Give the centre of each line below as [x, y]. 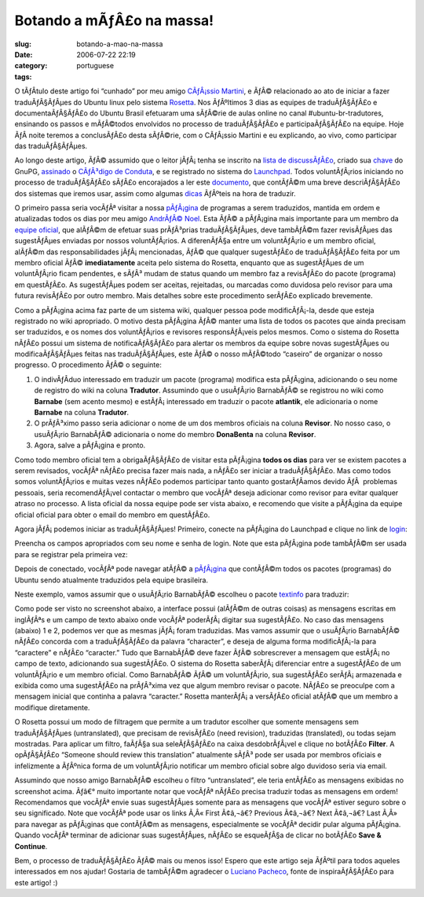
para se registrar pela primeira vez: [71, 554]
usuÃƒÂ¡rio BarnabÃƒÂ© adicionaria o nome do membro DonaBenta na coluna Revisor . [175, 434]
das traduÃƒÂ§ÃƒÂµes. [51, 146]
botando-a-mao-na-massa [120, 44]
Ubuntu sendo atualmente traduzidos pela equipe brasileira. [111, 580]
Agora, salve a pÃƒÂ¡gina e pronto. [90, 445]
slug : [23, 44]
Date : [24, 54]
